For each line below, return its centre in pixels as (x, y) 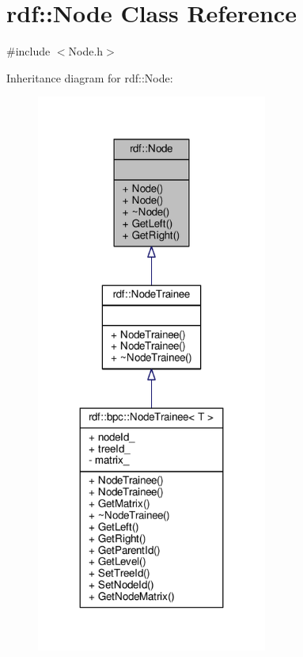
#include (28, 51)
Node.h (86, 51)
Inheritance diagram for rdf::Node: (90, 77)
